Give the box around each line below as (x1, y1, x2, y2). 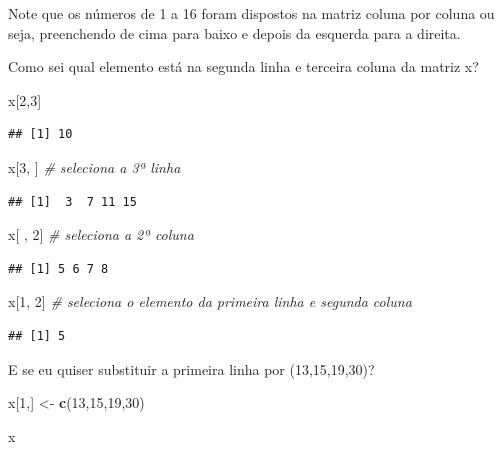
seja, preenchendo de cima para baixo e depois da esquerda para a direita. (8, 22, 461, 43)
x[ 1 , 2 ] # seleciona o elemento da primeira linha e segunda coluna (8, 291, 412, 312)
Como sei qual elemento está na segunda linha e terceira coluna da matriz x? (8, 56, 479, 77)
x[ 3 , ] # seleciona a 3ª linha (8, 156, 181, 177)
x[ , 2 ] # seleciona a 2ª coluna (8, 224, 194, 245)
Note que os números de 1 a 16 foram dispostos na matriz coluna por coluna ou (8, 3, 495, 23)
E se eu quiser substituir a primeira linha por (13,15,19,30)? (8, 358, 375, 379)
